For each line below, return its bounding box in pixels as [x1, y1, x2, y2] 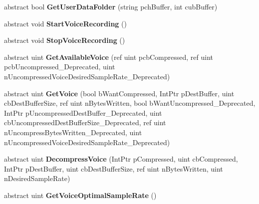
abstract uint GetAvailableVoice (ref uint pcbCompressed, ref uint [4, 51, 214, 62]
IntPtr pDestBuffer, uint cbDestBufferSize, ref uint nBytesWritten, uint [4, 163, 223, 174]
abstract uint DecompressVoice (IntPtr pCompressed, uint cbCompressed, [4, 154, 238, 164]
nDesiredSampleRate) [4, 173, 70, 184]
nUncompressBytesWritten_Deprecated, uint [4, 127, 142, 137]
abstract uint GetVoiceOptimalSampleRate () [4, 190, 157, 200]
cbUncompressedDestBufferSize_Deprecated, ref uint [4, 117, 166, 128]
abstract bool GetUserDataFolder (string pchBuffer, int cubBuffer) [4, 1, 218, 11]
